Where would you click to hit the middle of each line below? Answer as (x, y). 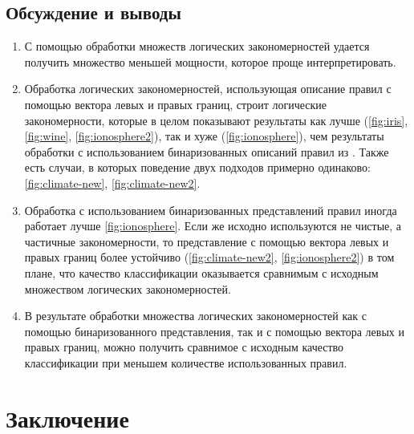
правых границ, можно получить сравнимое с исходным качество (184, 347)
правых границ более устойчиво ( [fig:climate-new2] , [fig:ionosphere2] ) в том (209, 257)
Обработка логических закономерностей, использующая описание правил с (208, 89)
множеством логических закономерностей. (128, 288)
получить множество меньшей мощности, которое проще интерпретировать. (210, 61)
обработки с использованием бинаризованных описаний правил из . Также (207, 151)
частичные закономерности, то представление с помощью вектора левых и (207, 241)
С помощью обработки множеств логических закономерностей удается (197, 46)
